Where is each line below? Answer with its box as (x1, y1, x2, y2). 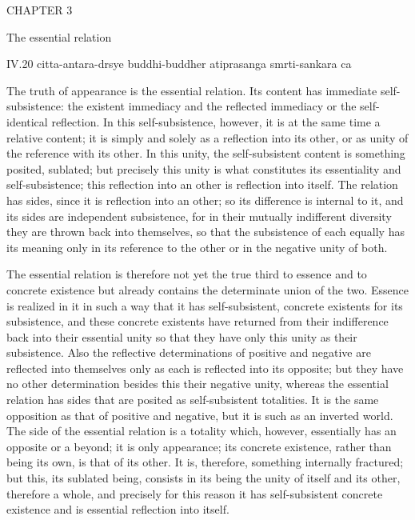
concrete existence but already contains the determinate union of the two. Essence (6, 281, 409, 298)
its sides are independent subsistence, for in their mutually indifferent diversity (6, 207, 392, 224)
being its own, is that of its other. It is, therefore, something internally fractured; (6, 454, 404, 470)
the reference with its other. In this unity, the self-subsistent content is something (6, 145, 405, 162)
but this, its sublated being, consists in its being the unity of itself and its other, (6, 470, 401, 486)
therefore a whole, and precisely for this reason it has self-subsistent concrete (6, 485, 383, 502)
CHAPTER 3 (6, 2, 73, 18)
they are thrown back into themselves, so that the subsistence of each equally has (6, 223, 405, 240)
